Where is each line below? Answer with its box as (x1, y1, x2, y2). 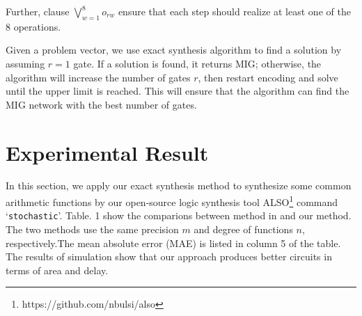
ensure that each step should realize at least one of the (118, 4, 351, 18)
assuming (6, 56, 45, 70)
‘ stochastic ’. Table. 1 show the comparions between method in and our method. (6, 208, 352, 223)
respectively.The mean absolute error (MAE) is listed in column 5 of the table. (6, 235, 341, 250)
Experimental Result (6, 138, 209, 166)
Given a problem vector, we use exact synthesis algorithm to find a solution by (6, 42, 342, 57)
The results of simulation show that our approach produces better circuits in (6, 249, 332, 264)
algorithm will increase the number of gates (6, 70, 191, 84)
